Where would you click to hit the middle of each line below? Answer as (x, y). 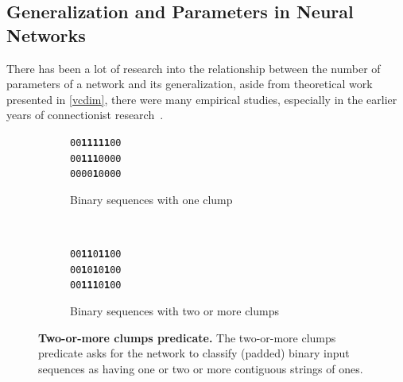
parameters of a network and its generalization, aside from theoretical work (190, 84)
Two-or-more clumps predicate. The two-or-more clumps (187, 337)
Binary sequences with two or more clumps (175, 311)
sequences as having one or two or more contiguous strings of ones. (201, 368)
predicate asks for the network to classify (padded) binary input (194, 353)
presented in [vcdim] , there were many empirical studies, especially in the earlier (202, 99)
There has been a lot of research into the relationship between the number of (194, 68)
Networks (46, 35)
